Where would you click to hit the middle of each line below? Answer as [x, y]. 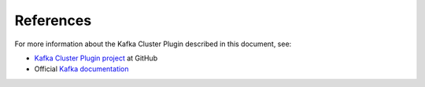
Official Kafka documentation [81, 69]
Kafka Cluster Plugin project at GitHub [96, 58]
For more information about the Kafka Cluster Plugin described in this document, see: [153, 44]
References [53, 20]
